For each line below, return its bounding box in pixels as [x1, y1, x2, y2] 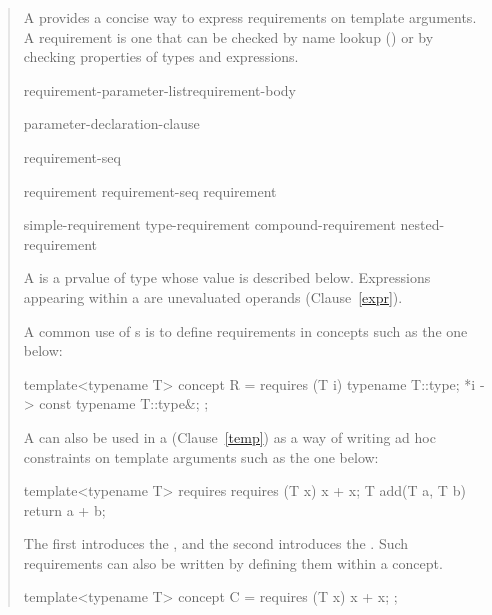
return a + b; [23, 499, 106, 520]
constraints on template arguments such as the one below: [23, 446, 379, 467]
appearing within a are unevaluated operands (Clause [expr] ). [23, 286, 403, 307]
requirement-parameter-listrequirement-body [23, 79, 296, 100]
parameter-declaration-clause [23, 113, 200, 134]
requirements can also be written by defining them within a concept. [23, 552, 443, 573]
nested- [400, 214, 445, 235]
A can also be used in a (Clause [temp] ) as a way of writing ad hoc [23, 426, 436, 447]
